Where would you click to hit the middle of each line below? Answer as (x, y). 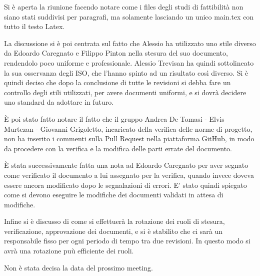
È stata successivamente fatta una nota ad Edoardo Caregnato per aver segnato (126, 165)
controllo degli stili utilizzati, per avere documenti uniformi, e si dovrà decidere (125, 92)
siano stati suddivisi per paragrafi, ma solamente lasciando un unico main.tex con (129, 16)
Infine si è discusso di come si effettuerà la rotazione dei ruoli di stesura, (114, 221)
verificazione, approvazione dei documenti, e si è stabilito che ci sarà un (113, 231)
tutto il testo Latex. (34, 26)
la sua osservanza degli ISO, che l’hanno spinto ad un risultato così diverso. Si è (126, 72)
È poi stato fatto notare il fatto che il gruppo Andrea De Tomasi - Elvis (114, 118)
